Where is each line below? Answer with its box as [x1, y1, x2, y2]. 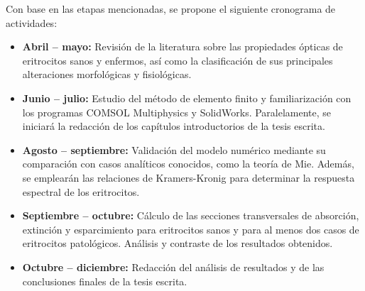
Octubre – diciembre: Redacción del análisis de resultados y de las [22, 259, 325, 274]
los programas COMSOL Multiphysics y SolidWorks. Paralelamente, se [22, 104, 332, 119]
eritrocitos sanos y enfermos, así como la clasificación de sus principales [22, 53, 333, 67]
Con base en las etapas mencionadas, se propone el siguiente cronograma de [6, 1, 336, 16]
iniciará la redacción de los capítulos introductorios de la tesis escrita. [22, 119, 325, 133]
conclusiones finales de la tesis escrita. [22, 273, 187, 288]
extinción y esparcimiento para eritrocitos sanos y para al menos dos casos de [22, 221, 359, 236]
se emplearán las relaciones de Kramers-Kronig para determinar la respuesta [22, 170, 355, 185]
